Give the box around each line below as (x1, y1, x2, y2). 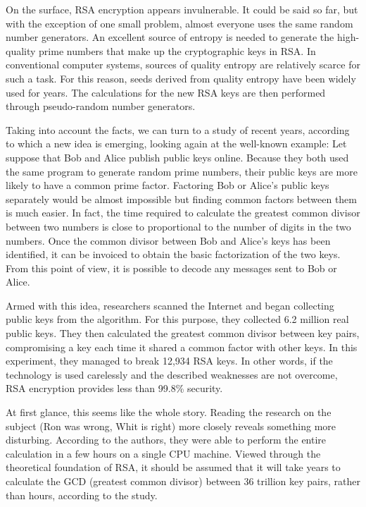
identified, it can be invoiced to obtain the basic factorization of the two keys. (6, 247, 341, 262)
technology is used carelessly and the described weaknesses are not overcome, (6, 367, 338, 381)
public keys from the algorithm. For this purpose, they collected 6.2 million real (6, 312, 349, 326)
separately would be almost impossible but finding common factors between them (6, 191, 357, 206)
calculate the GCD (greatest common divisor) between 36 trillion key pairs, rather (6, 474, 360, 488)
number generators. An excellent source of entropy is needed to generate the (6, 30, 334, 44)
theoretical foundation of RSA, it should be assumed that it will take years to (6, 460, 341, 475)
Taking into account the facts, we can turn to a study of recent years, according (6, 122, 350, 137)
